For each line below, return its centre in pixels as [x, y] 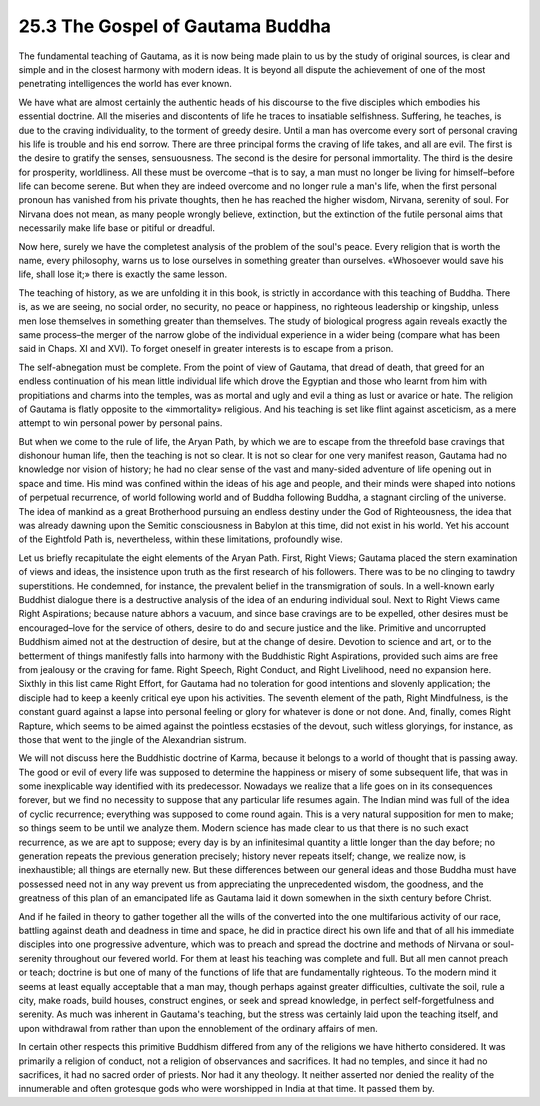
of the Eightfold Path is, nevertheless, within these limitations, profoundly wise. [181, 539]
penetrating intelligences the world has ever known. [125, 84]
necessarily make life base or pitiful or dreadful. [116, 228]
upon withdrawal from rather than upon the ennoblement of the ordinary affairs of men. [198, 1028]
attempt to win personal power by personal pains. [120, 423]
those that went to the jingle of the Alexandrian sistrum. [132, 739]
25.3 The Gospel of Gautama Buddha [175, 26]
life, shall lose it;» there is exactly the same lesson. [123, 274]
